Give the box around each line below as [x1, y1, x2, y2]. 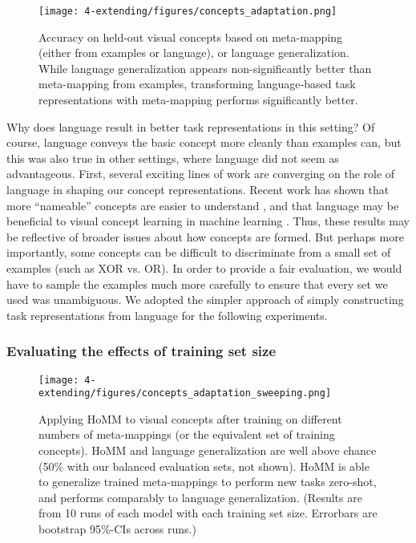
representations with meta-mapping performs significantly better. [38, 91, 358, 108]
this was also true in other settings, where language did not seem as [6, 149, 339, 166]
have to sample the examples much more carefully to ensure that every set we [6, 275, 388, 292]
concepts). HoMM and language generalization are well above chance [38, 442, 377, 459]
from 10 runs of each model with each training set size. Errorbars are [38, 505, 378, 521]
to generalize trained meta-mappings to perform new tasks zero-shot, [38, 473, 377, 490]
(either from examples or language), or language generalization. [38, 44, 349, 61]
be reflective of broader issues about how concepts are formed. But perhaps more [6, 228, 404, 245]
